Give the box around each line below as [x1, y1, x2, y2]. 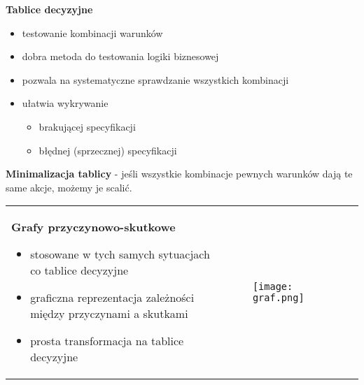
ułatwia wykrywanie [22, 96, 108, 110]
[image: [252, 280, 293, 292]
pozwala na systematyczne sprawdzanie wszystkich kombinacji [22, 72, 289, 87]
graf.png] [252, 291, 304, 303]
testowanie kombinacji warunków [22, 25, 163, 40]
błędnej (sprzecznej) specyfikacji [38, 143, 177, 157]
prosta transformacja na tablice [30, 333, 184, 349]
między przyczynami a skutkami [30, 305, 188, 322]
